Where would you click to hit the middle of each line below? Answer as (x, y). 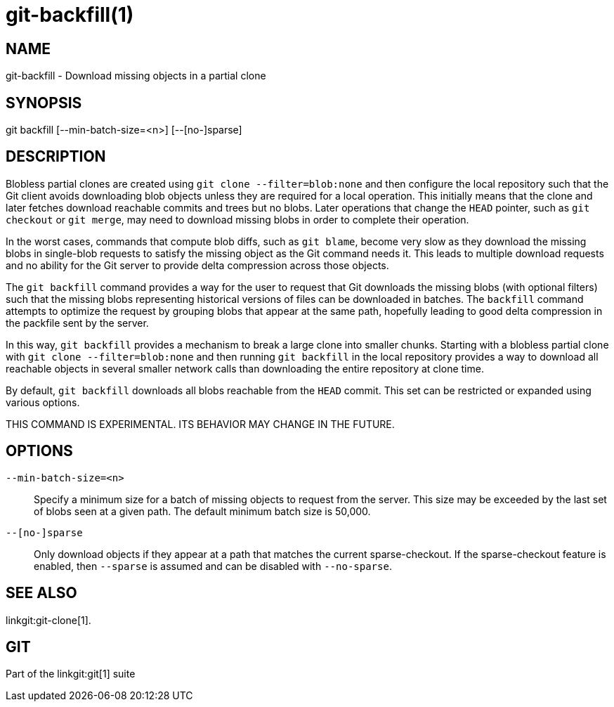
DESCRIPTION (56, 157)
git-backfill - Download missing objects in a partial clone (136, 76)
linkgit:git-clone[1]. (48, 620)
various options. (43, 402)
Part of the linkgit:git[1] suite (71, 674)
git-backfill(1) (70, 15)
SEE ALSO (41, 593)
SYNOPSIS (44, 103)
